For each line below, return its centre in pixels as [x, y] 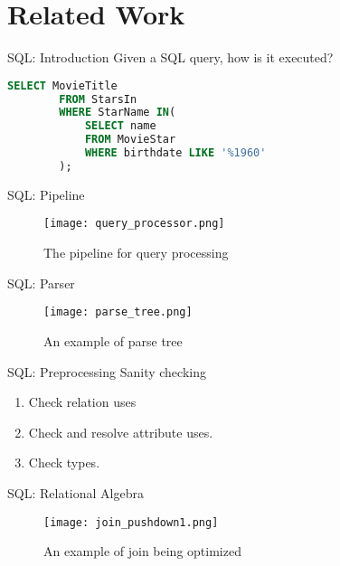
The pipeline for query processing [136, 253]
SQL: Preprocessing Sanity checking [107, 371]
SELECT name [120, 126]
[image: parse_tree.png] [118, 312]
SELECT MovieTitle [62, 85]
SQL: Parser [41, 283]
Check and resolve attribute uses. [121, 432]
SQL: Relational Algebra [76, 492]
